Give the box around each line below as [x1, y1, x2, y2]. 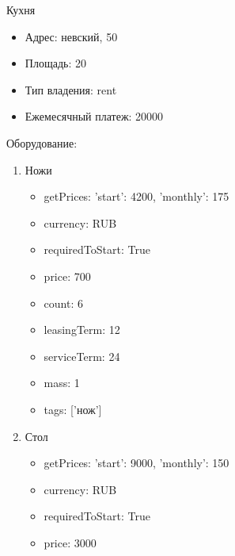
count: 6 [44, 294, 83, 311]
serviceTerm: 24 [44, 347, 120, 364]
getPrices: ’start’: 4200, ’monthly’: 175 [44, 188, 229, 205]
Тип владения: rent [25, 81, 117, 98]
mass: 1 [44, 374, 80, 391]
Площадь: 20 [25, 55, 86, 71]
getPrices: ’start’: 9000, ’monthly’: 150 [44, 454, 229, 471]
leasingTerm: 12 [44, 321, 120, 338]
